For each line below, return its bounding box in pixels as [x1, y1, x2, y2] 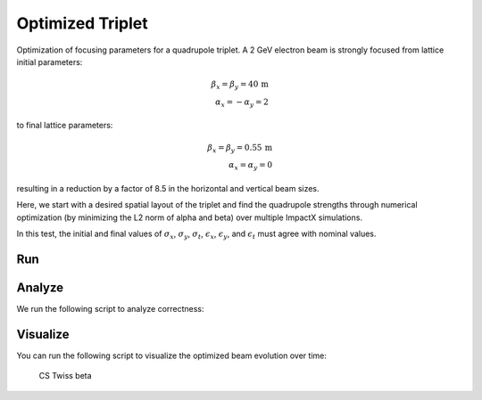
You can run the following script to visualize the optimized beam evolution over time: [16, 350, 328, 361]
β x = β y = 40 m [211, 79, 270, 91]
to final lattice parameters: [16, 120, 113, 131]
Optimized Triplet [16, 13, 149, 33]
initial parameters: [16, 56, 83, 67]
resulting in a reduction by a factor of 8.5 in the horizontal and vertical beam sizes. [16, 183, 320, 193]
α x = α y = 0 [229, 160, 272, 173]
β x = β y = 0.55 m [207, 143, 272, 155]
